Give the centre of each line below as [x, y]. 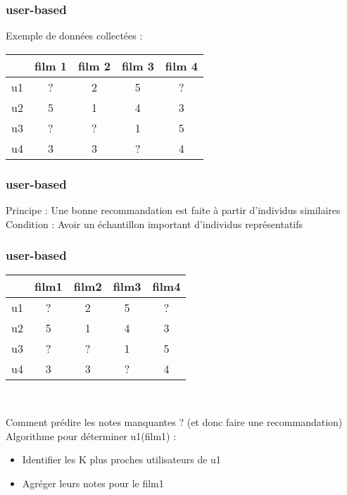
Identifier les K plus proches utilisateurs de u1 [121, 459]
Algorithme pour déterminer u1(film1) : [91, 436]
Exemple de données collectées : [74, 36]
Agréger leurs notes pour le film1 [93, 483]
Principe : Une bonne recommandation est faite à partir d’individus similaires [173, 210]
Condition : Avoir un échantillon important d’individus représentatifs [154, 224]
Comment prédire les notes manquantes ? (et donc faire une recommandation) [174, 422]
